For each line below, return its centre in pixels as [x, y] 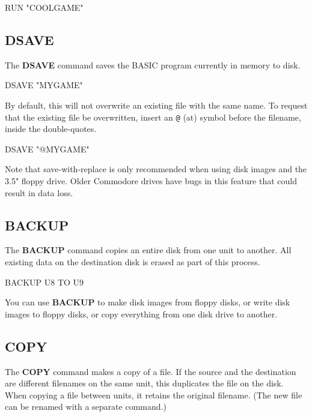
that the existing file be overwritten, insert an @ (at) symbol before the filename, [153, 117]
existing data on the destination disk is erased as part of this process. [133, 262]
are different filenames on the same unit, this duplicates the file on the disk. [144, 383]
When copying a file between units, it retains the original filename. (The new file [154, 394]
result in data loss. [39, 192]
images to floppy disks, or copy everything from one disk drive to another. [141, 313]
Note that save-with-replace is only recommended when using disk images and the [156, 169]
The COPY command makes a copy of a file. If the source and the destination [151, 371]
